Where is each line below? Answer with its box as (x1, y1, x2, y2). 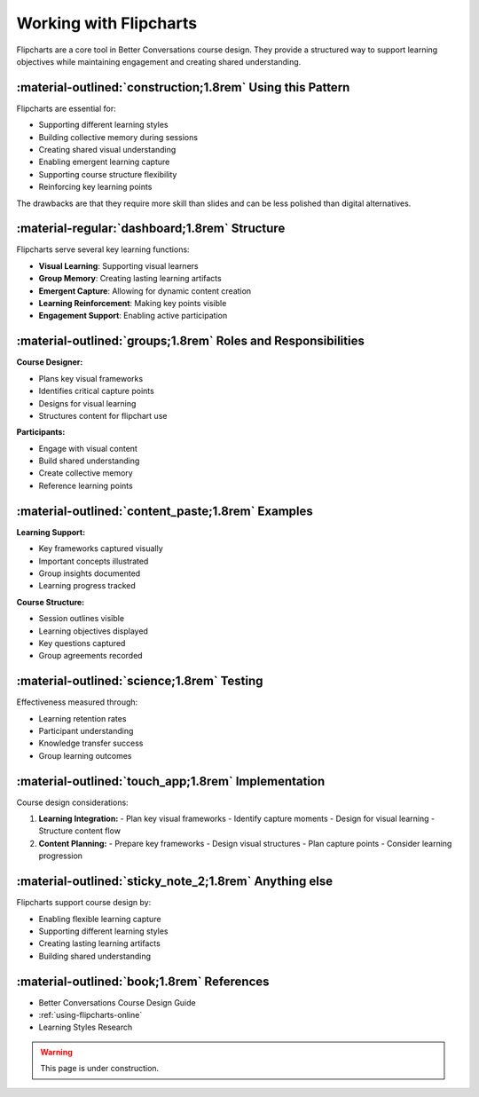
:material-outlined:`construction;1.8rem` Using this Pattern (16, 80, 350, 95)
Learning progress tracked (38, 580, 137, 591)
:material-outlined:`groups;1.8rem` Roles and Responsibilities (16, 334, 365, 349)
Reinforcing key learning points (38, 182, 153, 193)
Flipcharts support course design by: (16, 897, 152, 908)
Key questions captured (38, 637, 126, 648)
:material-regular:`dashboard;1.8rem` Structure (16, 221, 286, 236)
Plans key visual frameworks (38, 373, 144, 383)
